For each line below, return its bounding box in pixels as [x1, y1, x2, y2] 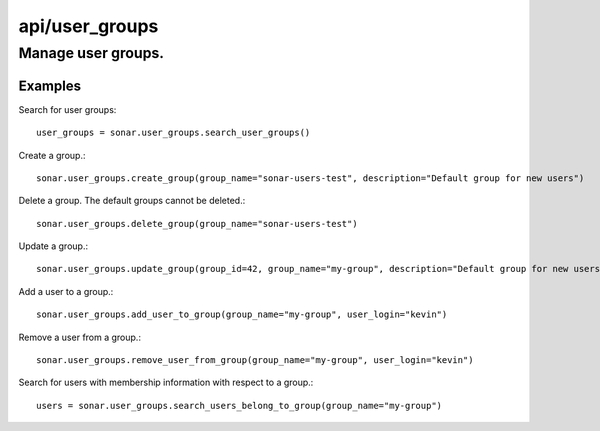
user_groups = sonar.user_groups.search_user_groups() [36, 127, 311, 139]
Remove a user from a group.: [18, 331, 142, 343]
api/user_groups [18, 15, 159, 37]
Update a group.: [18, 240, 89, 252]
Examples [18, 77, 82, 94]
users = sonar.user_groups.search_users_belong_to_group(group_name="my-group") [36, 400, 443, 411]
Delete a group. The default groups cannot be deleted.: [18, 195, 246, 207]
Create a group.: [18, 149, 86, 161]
